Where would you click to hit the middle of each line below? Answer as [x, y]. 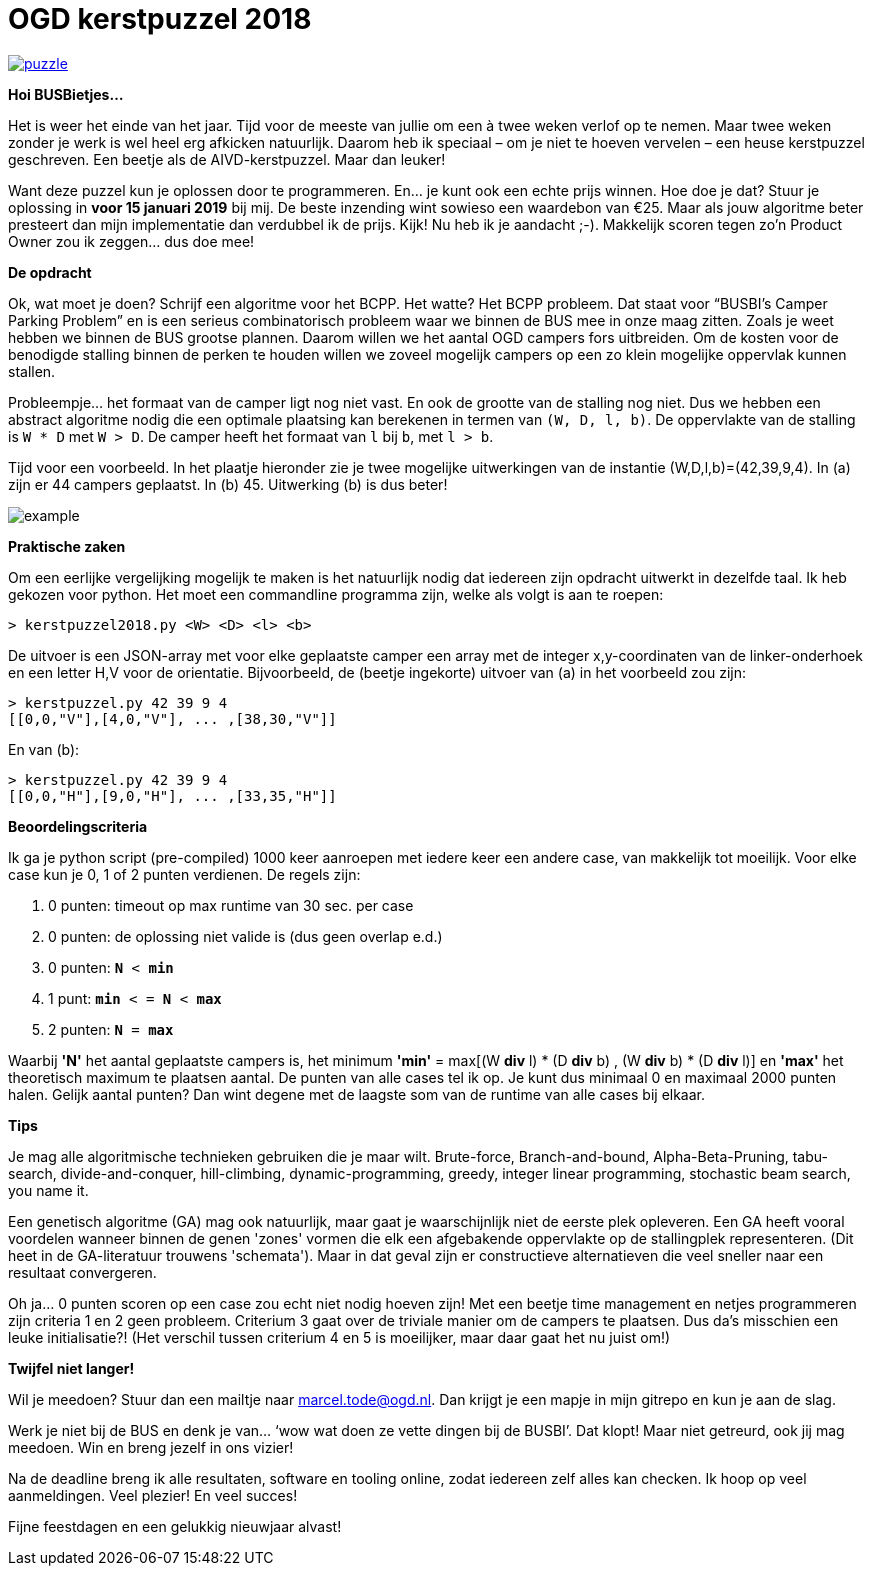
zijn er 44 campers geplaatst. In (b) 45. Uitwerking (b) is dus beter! [228, 484]
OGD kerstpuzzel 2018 [160, 19]
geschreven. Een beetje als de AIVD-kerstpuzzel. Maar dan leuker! [227, 159]
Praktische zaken [67, 546]
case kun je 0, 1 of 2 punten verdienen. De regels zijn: [184, 874]
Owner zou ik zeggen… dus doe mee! [131, 241]
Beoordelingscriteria [78, 826]
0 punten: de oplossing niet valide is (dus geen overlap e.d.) [245, 936]
